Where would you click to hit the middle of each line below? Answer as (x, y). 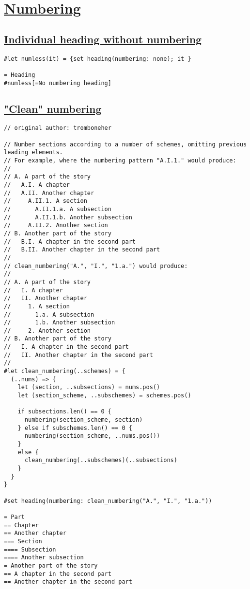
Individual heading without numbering (103, 39)
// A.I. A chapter (37, 185)
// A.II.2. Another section (56, 225)
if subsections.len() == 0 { (64, 412)
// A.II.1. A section (46, 201)
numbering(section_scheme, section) (84, 420)
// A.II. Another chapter (49, 193)
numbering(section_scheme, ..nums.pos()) (92, 436)
